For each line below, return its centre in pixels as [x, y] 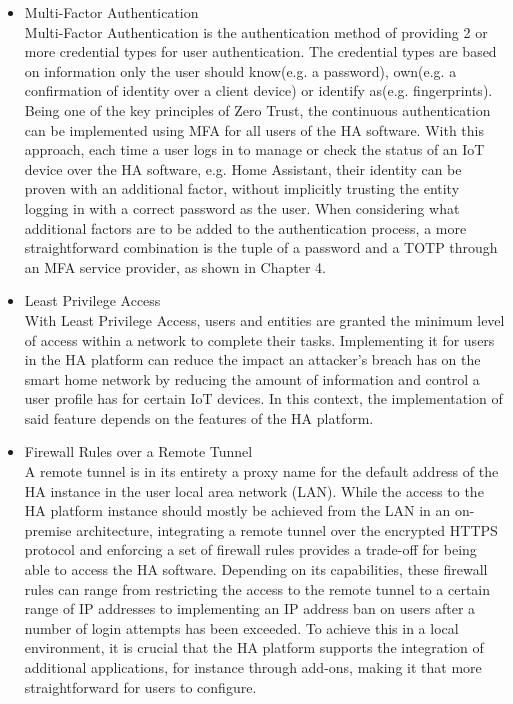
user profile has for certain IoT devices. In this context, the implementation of [263, 398]
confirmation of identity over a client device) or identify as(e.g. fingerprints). [258, 90]
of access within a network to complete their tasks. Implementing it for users [259, 339]
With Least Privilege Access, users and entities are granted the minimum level [264, 319]
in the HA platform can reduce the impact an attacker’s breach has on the [252, 359]
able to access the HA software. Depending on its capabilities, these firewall [256, 569]
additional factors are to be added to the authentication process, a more [245, 227]
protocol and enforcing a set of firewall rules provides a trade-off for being [250, 549]
